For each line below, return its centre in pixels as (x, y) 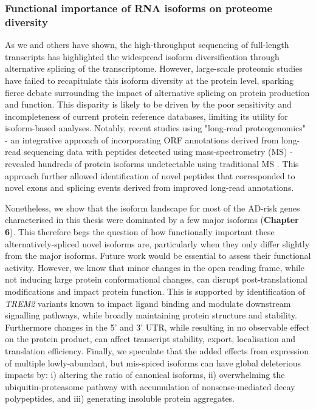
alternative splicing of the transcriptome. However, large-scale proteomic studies (154, 68)
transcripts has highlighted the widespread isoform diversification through (142, 56)
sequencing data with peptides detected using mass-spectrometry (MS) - (158, 152)
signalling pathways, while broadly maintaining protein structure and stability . (151, 315)
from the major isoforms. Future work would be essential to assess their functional (158, 256)
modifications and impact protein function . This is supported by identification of (155, 291)
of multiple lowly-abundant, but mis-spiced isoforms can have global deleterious (153, 363)
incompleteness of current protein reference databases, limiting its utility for (146, 116)
